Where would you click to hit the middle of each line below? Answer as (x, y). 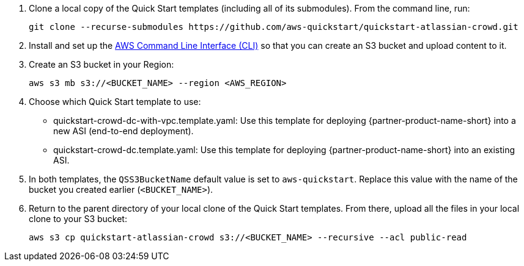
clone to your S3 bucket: (78, 219)
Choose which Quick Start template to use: (115, 102)
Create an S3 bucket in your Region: (101, 64)
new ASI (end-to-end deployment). (124, 131)
